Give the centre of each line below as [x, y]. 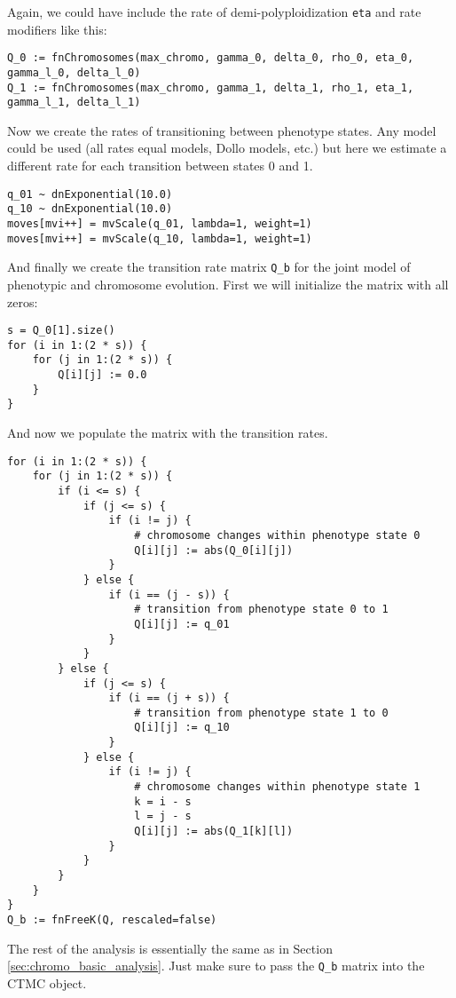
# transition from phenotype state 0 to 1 [261, 610]
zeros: [23, 301]
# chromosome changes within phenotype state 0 [277, 535]
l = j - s [163, 816]
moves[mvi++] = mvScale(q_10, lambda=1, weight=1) [160, 238]
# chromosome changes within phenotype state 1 [277, 787]
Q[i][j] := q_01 [182, 624]
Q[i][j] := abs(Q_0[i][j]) [214, 550]
